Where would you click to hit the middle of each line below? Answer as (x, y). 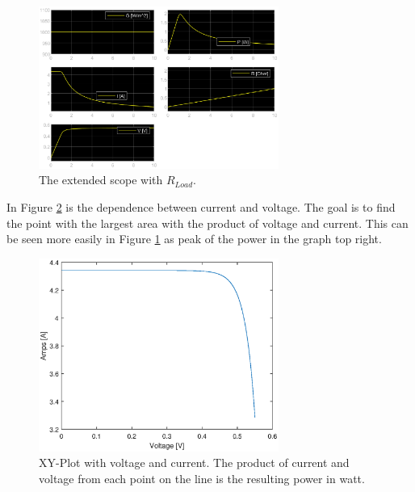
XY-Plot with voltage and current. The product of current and (194, 463)
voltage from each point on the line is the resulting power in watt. (202, 478)
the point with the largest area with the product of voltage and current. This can (207, 223)
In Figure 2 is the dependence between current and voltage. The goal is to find (201, 207)
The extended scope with (101, 180)
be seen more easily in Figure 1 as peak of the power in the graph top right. (194, 239)
